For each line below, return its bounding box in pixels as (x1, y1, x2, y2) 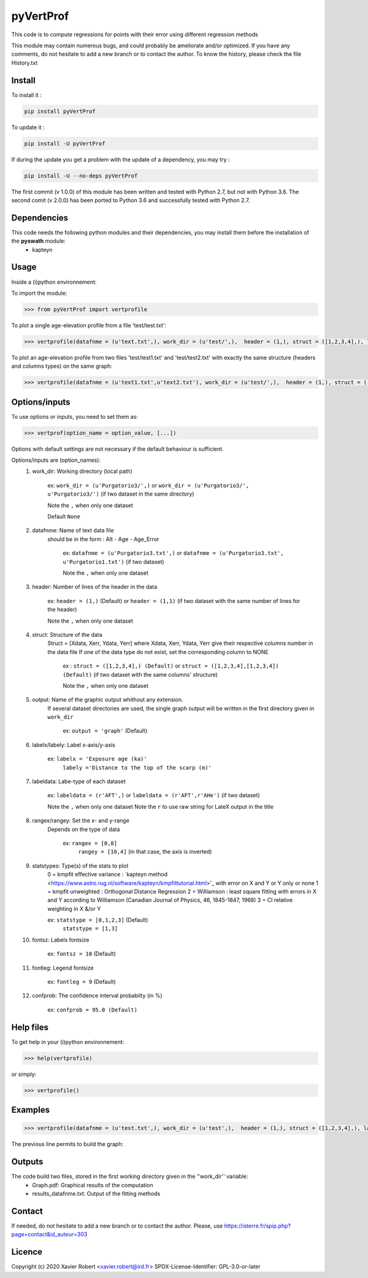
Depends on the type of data (47, 825, 120, 833)
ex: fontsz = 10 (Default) (47, 950, 116, 957)
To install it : (11, 91, 42, 98)
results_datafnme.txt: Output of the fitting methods (32, 1190, 161, 1197)
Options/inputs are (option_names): (11, 456, 101, 464)
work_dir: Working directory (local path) (32, 467, 133, 475)
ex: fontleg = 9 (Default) (47, 978, 116, 986)
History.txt (11, 59, 38, 66)
